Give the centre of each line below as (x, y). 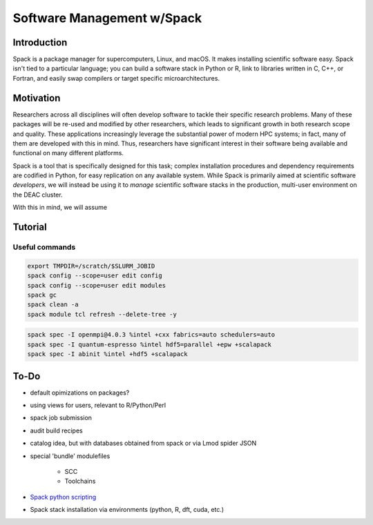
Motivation (37, 98)
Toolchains (80, 481)
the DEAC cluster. (38, 195)
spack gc (42, 295)
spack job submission (61, 418)
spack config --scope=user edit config (95, 276)
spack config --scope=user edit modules (96, 285)
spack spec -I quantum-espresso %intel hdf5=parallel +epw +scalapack (150, 344)
